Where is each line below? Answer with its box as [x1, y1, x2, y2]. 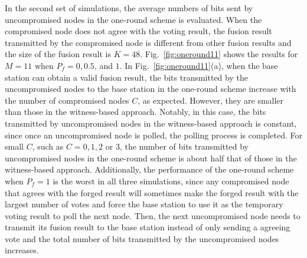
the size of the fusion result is [5, 48, 111, 60]
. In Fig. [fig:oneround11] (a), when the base [119, 59, 278, 71]
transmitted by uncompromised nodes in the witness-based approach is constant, [5, 117, 297, 129]
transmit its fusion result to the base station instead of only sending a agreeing [5, 221, 290, 233]
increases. [5, 244, 39, 256]
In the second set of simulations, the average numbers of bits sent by [5, 2, 253, 14]
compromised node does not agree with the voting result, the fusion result [5, 25, 272, 37]
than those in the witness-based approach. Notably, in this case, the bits [5, 105, 266, 118]
